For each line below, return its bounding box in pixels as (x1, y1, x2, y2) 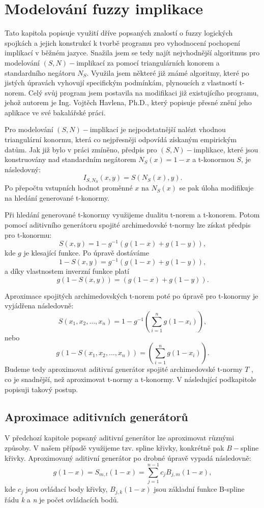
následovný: (5, 164, 41, 174)
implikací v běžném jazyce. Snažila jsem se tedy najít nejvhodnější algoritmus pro (5, 47, 260, 58)
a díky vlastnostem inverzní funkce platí (5, 266, 129, 276)
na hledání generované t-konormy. (5, 192, 109, 203)
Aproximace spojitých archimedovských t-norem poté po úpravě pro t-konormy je (5, 290, 258, 301)
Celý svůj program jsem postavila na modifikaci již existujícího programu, (28, 87, 259, 98)
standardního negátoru (5, 67, 75, 78)
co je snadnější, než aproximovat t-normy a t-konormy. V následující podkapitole (5, 373, 256, 384)
